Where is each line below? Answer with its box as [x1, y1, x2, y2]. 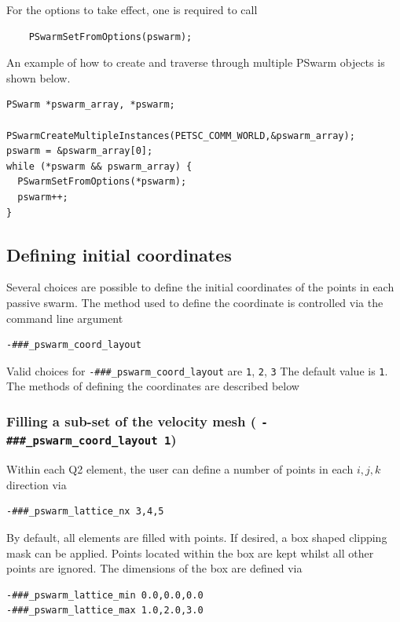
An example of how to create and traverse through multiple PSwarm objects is [6, 54, 385, 71]
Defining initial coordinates [6, 242, 232, 266]
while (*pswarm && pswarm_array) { [6, 160, 193, 172]
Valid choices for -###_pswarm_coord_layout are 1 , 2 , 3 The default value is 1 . [6, 362, 388, 379]
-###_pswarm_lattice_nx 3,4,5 [6, 506, 164, 518]
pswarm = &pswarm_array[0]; [6, 145, 153, 157]
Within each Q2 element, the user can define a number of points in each [6, 461, 354, 477]
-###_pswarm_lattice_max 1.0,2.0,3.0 [6, 605, 204, 617]
